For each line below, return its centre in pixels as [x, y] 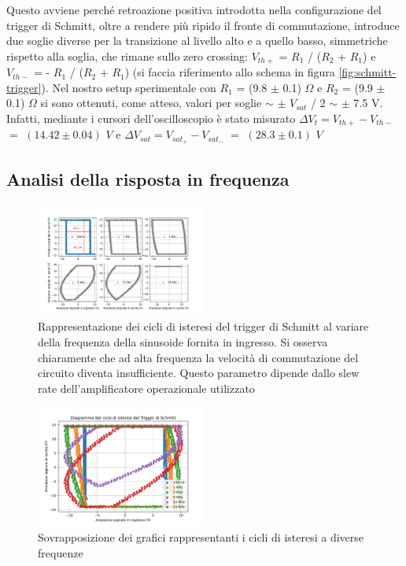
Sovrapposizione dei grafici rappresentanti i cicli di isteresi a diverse [201, 537]
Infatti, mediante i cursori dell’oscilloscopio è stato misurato [151, 118]
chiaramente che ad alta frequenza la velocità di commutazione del [198, 357]
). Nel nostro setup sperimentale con [129, 87]
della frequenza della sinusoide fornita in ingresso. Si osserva [183, 341]
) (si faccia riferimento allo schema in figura [230, 72]
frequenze [61, 552]
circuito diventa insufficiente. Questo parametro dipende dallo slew [199, 373]
